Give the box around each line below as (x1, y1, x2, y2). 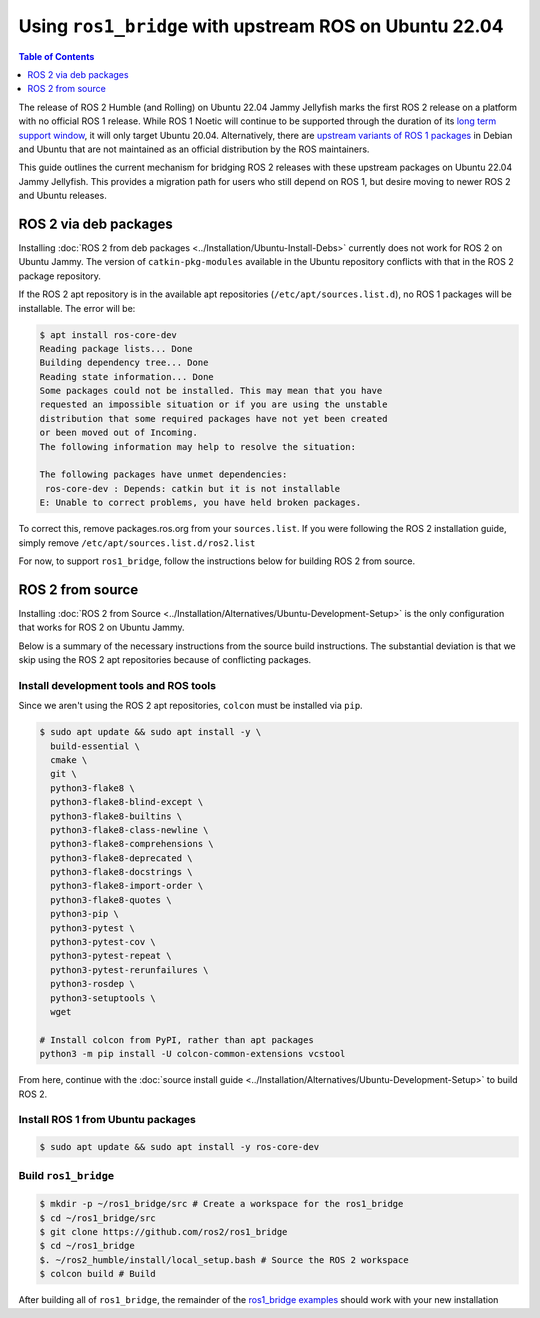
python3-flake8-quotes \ (50, 894, 172, 905)
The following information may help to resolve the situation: (39, 441, 357, 452)
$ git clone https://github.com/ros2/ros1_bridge (39, 1226, 288, 1237)
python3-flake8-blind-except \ (50, 796, 204, 808)
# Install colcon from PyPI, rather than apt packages (39, 1034, 314, 1045)
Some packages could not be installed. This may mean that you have (39, 385, 383, 397)
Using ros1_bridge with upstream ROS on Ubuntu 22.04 (18, 15, 504, 37)
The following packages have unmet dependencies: (39, 469, 288, 480)
